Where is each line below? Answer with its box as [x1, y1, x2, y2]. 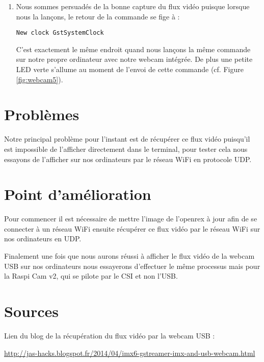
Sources [4, 301, 59, 321]
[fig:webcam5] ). [16, 74, 63, 84]
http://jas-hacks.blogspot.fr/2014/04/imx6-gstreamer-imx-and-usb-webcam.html [4, 347, 255, 358]
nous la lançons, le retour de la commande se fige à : [16, 11, 180, 21]
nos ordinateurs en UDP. [4, 233, 82, 244]
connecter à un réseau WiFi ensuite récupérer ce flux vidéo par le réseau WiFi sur [4, 223, 260, 234]
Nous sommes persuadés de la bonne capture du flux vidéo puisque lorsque [16, 1, 250, 11]
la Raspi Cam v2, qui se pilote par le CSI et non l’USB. [4, 270, 178, 281]
